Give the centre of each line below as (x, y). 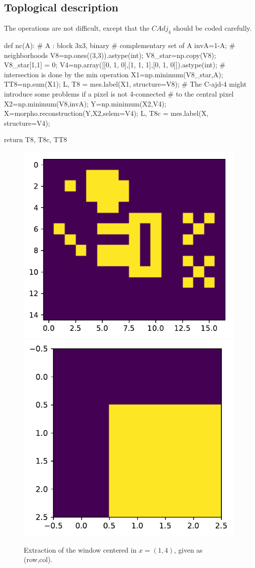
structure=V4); (27, 123)
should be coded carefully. (212, 28)
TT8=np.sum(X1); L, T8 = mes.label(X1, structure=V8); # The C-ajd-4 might (125, 84)
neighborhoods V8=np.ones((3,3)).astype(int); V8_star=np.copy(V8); (110, 55)
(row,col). (38, 559)
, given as (188, 549)
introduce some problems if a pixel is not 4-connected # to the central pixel (119, 93)
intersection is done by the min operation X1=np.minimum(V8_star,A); (114, 74)
